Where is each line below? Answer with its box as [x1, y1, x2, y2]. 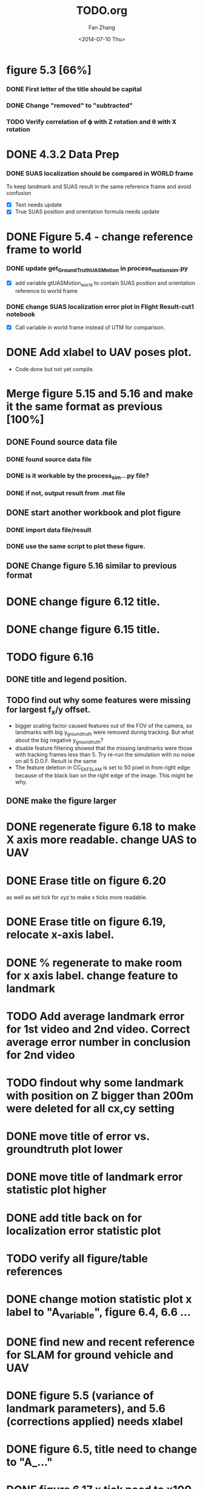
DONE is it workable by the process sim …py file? [6, 471, 150, 481]
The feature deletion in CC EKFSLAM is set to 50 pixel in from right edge [15, 764, 190, 772]
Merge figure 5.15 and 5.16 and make [6, 387, 193, 401]
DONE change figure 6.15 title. [6, 622, 161, 636]
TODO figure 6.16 [6, 650, 94, 664]
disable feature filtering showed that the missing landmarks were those [15, 744, 193, 751]
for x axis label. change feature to [6, 968, 179, 982]
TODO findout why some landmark [6, 1076, 184, 1089]
